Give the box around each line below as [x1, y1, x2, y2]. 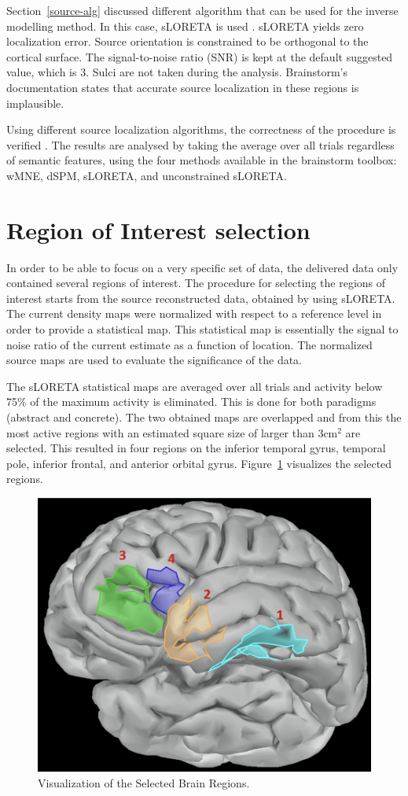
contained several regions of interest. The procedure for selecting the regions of [6, 275, 386, 291]
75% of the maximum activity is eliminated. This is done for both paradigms [6, 393, 377, 410]
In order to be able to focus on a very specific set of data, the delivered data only [6, 259, 399, 275]
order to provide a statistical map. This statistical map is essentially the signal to [6, 321, 399, 337]
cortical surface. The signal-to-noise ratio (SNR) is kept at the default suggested [6, 48, 393, 64]
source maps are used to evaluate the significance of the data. [6, 352, 303, 368]
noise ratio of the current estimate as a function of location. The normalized [6, 336, 373, 352]
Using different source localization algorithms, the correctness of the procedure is [6, 121, 396, 138]
